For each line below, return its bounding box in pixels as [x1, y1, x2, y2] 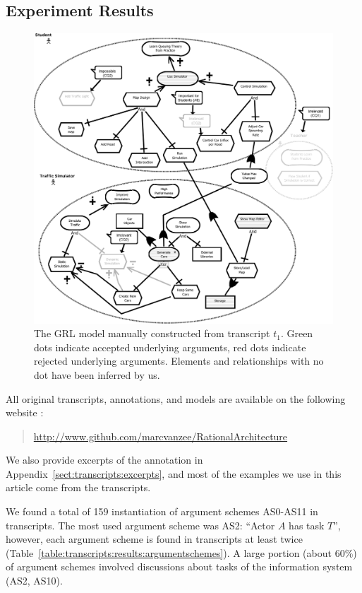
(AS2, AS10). [6, 573, 63, 588]
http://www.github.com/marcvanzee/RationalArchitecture [33, 428, 288, 443]
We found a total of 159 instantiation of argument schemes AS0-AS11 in [6, 504, 318, 519]
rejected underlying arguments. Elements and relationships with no [34, 353, 324, 368]
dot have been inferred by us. [34, 367, 160, 382]
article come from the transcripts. [6, 480, 151, 495]
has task [289, 517, 325, 532]
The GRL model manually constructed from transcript [34, 326, 270, 341]
